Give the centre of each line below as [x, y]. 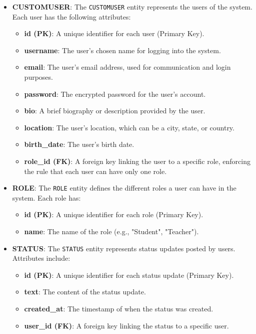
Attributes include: [41, 258]
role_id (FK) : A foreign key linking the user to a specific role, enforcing [137, 161]
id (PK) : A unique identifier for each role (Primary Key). [114, 214]
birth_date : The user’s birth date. [79, 144]
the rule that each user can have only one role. [95, 171]
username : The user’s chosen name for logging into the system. [122, 50]
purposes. [38, 77]
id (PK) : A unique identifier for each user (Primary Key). [114, 33]
